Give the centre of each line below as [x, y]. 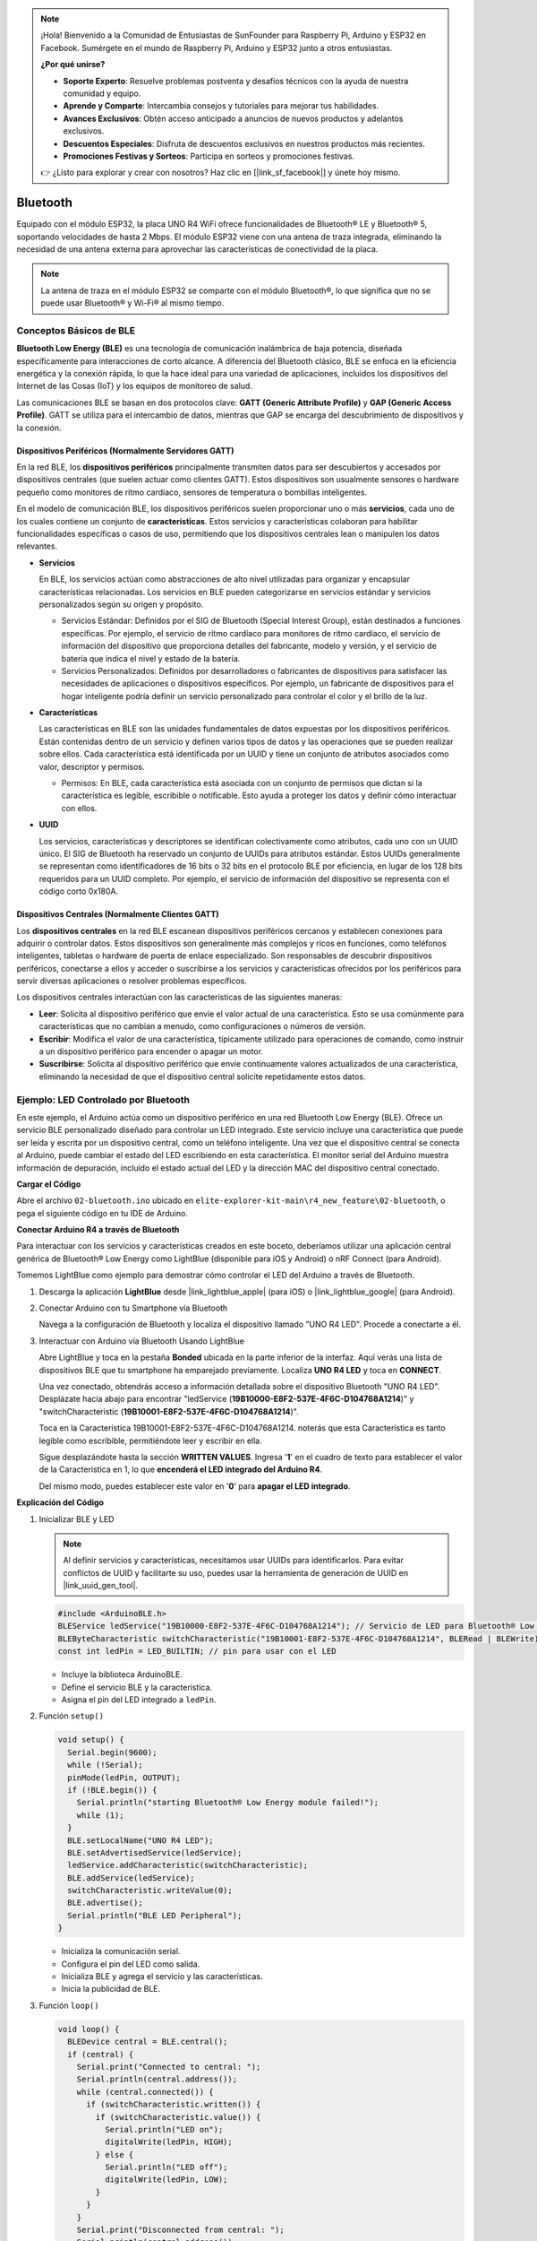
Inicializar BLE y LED [77, 1519]
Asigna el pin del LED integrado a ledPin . [139, 1700]
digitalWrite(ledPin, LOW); [166, 2180]
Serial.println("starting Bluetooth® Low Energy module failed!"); [228, 1803]
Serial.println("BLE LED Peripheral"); [155, 1915]
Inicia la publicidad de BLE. [111, 1989]
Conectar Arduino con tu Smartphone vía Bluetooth [133, 1308]
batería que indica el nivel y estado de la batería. [151, 658]
